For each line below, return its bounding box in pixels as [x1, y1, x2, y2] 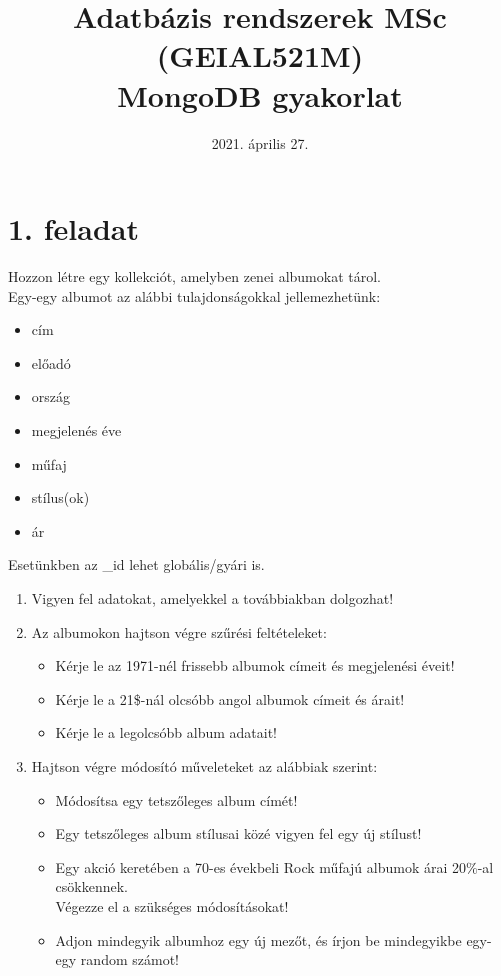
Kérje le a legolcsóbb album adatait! [55, 722, 277, 743]
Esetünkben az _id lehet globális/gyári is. [8, 554, 265, 575]
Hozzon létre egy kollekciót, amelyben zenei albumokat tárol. [8, 266, 382, 287]
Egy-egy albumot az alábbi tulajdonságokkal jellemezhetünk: [8, 285, 381, 306]
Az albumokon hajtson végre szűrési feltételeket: [31, 621, 327, 642]
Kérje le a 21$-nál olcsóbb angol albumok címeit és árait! [55, 688, 405, 709]
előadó [31, 352, 71, 373]
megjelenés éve [31, 420, 122, 440]
